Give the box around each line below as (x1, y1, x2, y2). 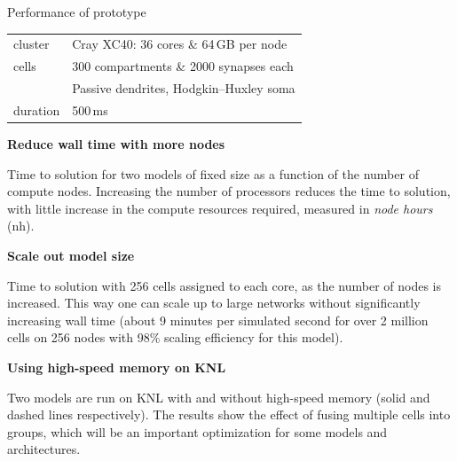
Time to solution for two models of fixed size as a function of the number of (7, 164, 419, 183)
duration (13, 100, 60, 119)
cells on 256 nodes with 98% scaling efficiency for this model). (7, 328, 343, 347)
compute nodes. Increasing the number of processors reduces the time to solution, (7, 182, 451, 200)
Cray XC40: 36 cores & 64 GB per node (72, 35, 288, 53)
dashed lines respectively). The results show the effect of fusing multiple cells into (7, 405, 451, 424)
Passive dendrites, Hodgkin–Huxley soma (72, 79, 295, 98)
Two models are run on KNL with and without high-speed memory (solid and (7, 387, 430, 406)
